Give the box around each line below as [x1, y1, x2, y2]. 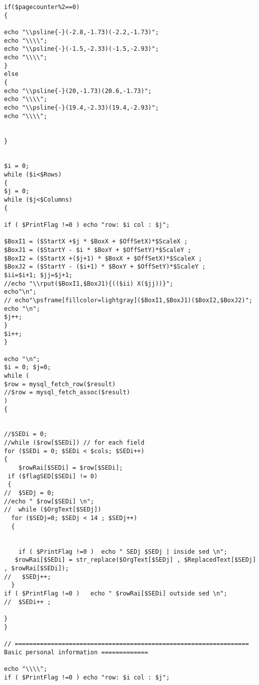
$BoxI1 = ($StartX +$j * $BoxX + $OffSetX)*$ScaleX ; [4, 238, 188, 245]
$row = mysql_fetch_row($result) [4, 380, 116, 388]
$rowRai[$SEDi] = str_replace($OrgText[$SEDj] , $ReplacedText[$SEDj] [15, 556, 256, 564]
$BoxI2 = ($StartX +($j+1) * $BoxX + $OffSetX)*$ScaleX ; [4, 254, 202, 262]
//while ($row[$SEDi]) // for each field [4, 439, 145, 447]
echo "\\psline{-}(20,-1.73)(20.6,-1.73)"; [4, 87, 152, 95]
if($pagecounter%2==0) [4, 4, 80, 11]
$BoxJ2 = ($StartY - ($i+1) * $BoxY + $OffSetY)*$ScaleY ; [4, 263, 206, 271]
